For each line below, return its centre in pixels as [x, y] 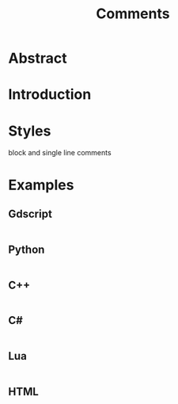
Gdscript [30, 213]
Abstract [38, 58]
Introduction [50, 95]
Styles [30, 131]
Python [27, 249]
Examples [41, 185]
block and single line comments [60, 153]
